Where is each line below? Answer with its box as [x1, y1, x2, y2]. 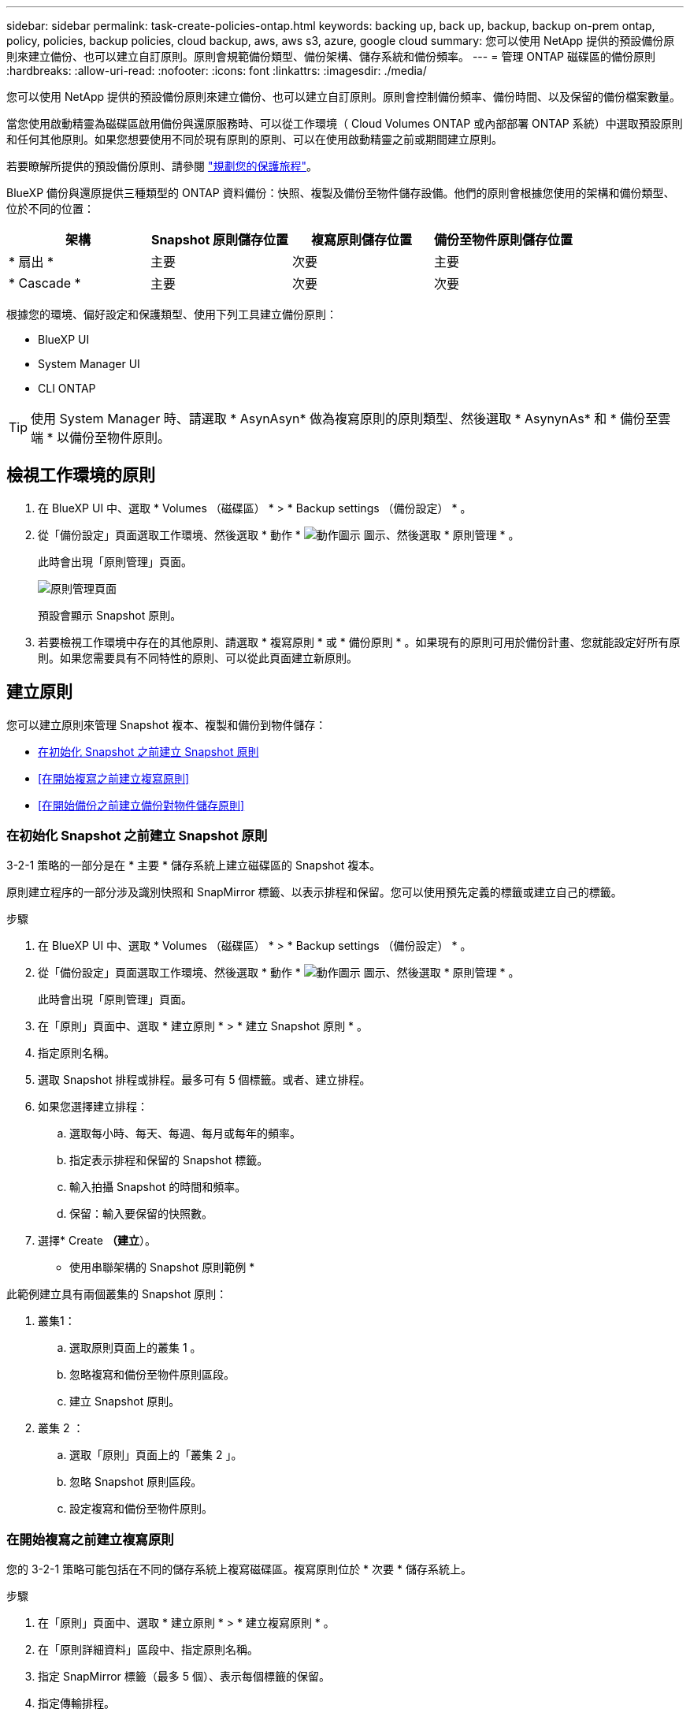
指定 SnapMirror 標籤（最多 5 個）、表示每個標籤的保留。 [38, 1669, 330, 1684]
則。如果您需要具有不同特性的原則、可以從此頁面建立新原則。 [38, 650, 358, 664]
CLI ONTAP [38, 382, 96, 395]
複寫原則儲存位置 [311, 232, 413, 248]
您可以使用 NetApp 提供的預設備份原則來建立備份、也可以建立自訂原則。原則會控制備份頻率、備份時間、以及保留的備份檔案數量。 [6, 90, 681, 103]
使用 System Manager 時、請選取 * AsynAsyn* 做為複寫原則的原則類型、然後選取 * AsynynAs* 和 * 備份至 [31, 411, 658, 426]
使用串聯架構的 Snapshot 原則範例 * [69, 1260, 255, 1275]
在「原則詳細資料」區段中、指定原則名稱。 [38, 1643, 258, 1657]
